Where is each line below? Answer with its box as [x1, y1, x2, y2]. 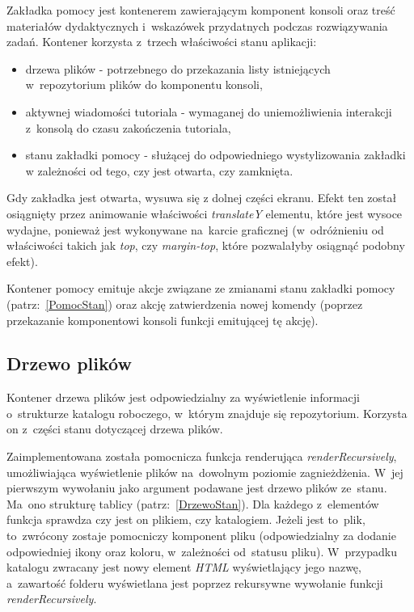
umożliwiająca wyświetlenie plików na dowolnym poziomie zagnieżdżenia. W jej [6, 463, 403, 480]
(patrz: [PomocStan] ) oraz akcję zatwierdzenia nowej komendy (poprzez [6, 295, 363, 312]
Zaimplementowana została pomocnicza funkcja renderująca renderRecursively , [6, 448, 397, 465]
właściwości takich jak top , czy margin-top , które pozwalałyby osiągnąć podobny [6, 237, 405, 254]
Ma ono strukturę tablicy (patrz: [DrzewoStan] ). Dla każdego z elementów [6, 495, 379, 512]
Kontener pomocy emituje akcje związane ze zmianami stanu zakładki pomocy [6, 280, 395, 297]
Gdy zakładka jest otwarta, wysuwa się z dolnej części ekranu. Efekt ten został [6, 189, 397, 206]
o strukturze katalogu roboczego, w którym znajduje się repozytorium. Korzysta [6, 404, 408, 421]
